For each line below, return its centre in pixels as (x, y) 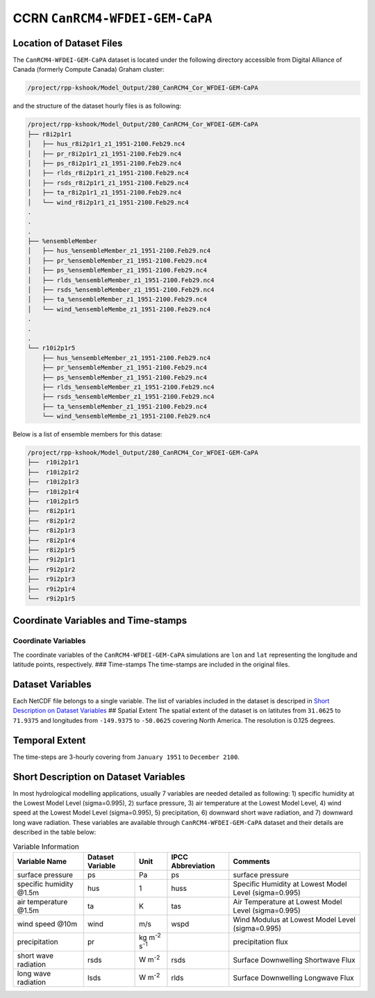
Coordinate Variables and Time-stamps (100, 621)
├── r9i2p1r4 (51, 589)
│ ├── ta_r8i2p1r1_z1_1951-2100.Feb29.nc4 (105, 193)
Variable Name (42, 861)
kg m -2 (150, 937)
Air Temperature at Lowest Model (287, 901)
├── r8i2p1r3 (51, 531)
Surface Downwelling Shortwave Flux (294, 960)
